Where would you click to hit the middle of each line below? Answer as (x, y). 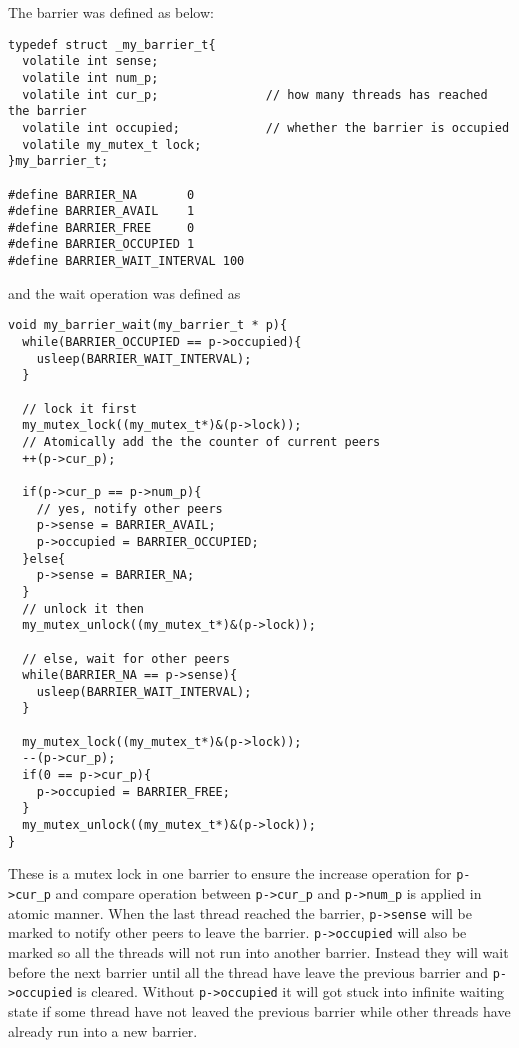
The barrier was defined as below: (111, 12)
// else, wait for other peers (126, 658)
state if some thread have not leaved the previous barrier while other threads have (259, 1010)
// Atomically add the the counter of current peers (201, 441)
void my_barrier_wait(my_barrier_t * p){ (148, 325)
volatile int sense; (90, 61)
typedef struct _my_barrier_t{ (112, 44)
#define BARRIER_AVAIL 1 (101, 211)
